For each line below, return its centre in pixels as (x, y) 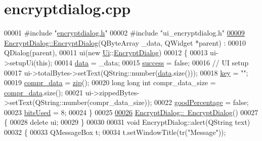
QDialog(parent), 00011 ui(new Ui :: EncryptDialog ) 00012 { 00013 (106, 52)
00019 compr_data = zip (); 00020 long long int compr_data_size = (110, 82)
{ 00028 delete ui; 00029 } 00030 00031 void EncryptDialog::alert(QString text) (127, 122)
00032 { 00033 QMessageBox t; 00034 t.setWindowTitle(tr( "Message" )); (115, 132)
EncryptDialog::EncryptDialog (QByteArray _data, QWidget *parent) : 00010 (125, 42)
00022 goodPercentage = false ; (202, 102)
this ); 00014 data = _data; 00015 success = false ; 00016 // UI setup (142, 62)
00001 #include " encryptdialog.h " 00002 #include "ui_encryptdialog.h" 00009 (124, 33)
